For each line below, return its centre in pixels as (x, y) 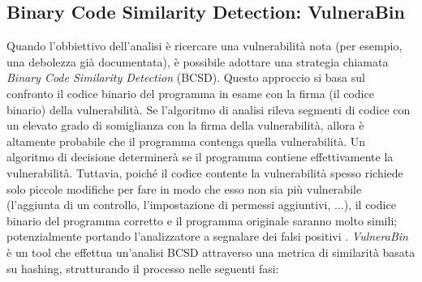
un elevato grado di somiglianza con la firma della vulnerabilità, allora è (185, 125)
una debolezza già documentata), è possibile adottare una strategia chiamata (198, 61)
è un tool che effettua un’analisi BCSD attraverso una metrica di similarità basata (211, 252)
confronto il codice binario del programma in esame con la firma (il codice (190, 93)
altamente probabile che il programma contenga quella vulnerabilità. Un (186, 141)
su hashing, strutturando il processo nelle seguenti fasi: (143, 268)
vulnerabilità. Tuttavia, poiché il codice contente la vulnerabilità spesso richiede (205, 172)
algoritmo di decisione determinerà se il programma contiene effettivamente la (200, 157)
